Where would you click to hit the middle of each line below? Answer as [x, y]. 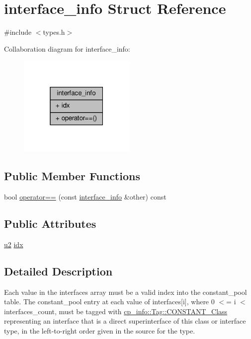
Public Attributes [50, 223]
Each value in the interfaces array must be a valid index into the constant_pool [125, 292]
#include [18, 32]
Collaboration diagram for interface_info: [67, 48]
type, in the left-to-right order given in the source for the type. [100, 330]
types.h [54, 32]
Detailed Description [58, 271]
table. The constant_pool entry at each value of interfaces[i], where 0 [109, 302]
